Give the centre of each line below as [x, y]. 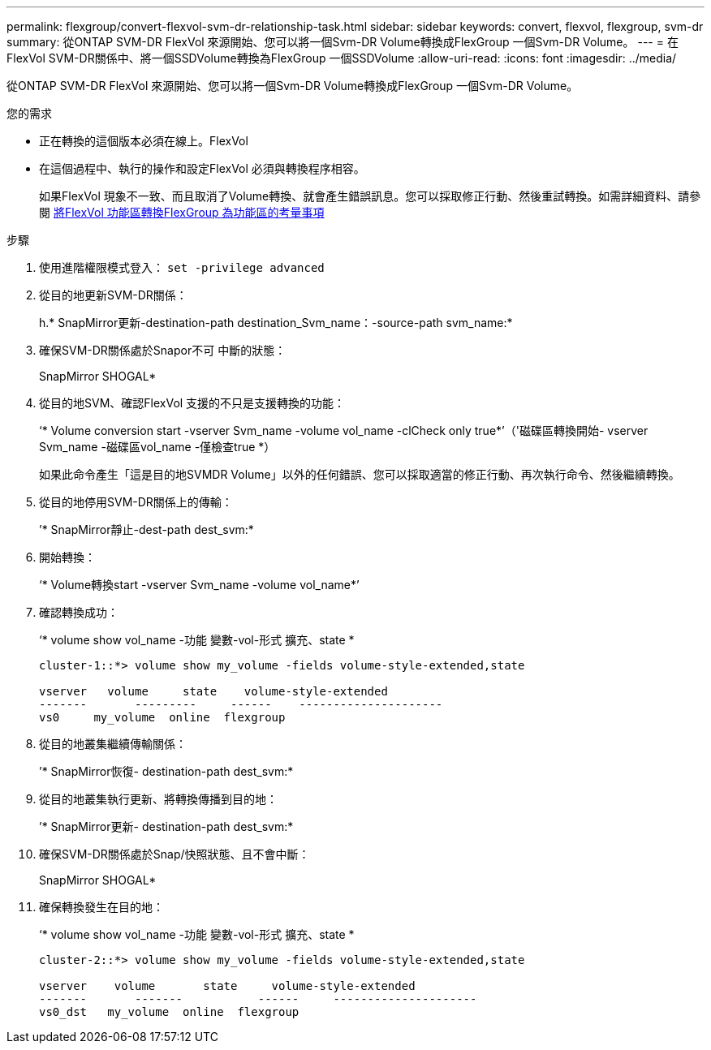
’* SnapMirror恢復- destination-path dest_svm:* [166, 771]
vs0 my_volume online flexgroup [162, 717]
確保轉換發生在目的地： [101, 907]
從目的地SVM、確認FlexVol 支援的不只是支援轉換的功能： [192, 403]
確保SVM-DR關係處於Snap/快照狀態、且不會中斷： [175, 854]
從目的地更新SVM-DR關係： [113, 295]
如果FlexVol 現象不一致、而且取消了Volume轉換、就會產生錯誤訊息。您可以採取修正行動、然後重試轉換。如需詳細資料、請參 [370, 196]
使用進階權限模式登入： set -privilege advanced [182, 267]
